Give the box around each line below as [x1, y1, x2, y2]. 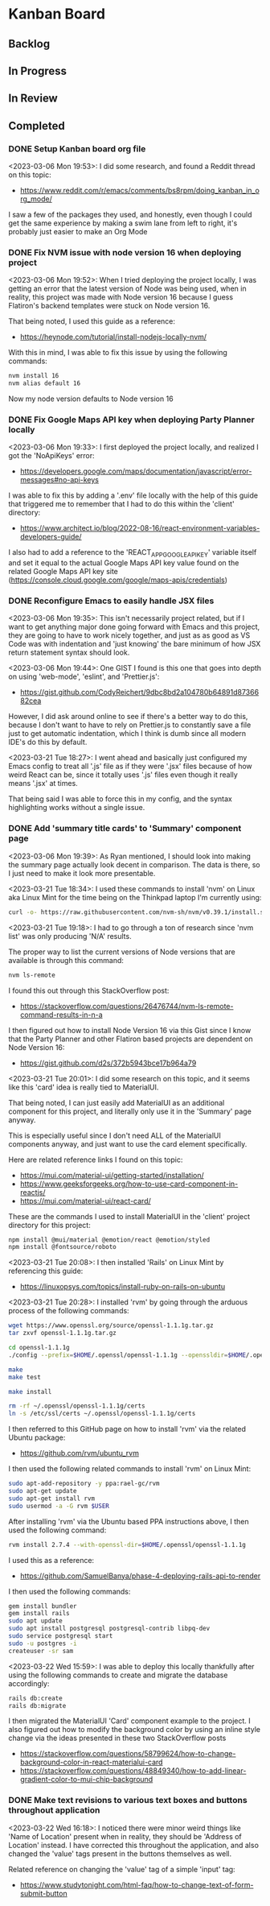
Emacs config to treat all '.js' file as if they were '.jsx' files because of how [8, 762, 253, 771]
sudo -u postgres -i [8, 1639, 78, 1648]
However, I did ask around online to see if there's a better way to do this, [8, 712, 248, 721]
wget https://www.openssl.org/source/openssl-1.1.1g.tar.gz [8, 1321, 215, 1329]
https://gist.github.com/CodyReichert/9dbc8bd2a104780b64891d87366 [19, 688, 260, 697]
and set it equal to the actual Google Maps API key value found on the [8, 558, 239, 568]
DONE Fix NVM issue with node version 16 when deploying [8, 246, 242, 258]
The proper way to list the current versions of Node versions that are [8, 947, 235, 957]
